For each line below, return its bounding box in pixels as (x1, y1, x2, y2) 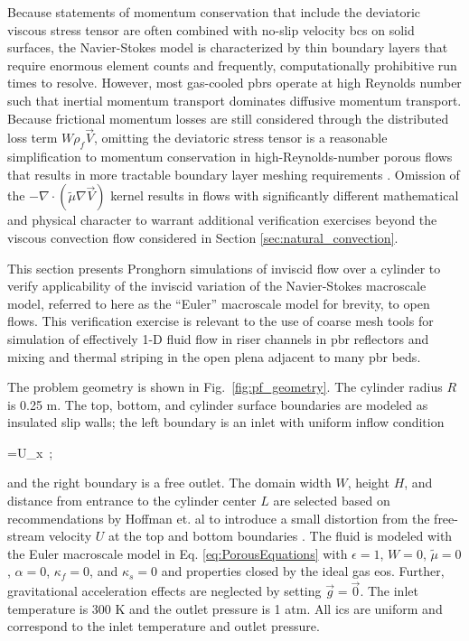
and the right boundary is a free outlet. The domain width (7, 473, 332, 492)
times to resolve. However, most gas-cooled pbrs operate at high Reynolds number (7, 73, 462, 92)
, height (347, 473, 389, 492)
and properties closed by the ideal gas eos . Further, (161, 562, 445, 581)
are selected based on (273, 491, 390, 510)
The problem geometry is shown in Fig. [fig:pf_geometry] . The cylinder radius (7, 377, 443, 396)
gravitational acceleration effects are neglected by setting (7, 581, 322, 600)
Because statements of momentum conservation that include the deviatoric (7, 3, 421, 21)
